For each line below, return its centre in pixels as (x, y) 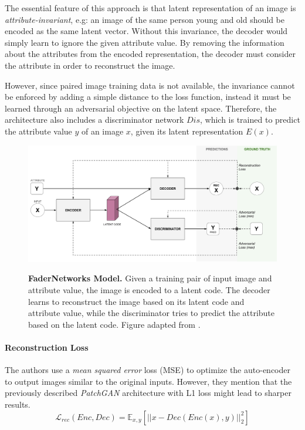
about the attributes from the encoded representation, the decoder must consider (150, 54)
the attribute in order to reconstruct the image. (90, 65)
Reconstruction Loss (47, 347)
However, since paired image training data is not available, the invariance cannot (150, 85)
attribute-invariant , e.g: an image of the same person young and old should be (145, 19)
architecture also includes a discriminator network (94, 120)
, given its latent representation (187, 131)
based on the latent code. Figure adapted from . (114, 324)
